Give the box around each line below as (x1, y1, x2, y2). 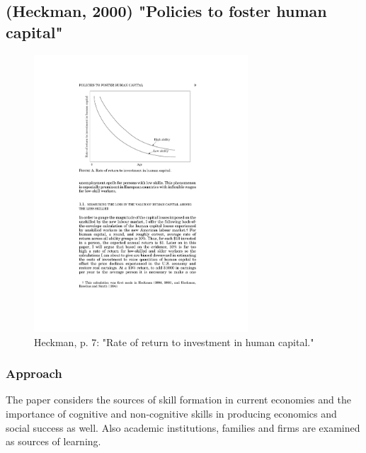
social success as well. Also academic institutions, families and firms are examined (6, 420, 360, 435)
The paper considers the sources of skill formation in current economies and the (6, 392, 351, 407)
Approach (6, 365, 62, 382)
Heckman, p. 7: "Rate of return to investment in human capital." (34, 334, 314, 349)
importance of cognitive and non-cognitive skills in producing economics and (6, 406, 337, 421)
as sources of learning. (6, 434, 101, 449)
